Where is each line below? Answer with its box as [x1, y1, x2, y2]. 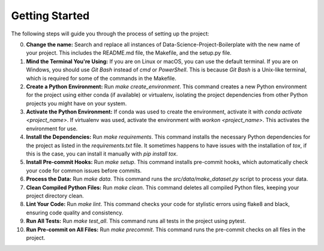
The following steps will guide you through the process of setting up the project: [11, 30, 209, 37]
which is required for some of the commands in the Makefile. [26, 74, 176, 82]
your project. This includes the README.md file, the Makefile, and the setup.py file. [26, 49, 232, 56]
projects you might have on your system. [26, 100, 127, 107]
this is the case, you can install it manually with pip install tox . [26, 150, 178, 157]
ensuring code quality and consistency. [26, 209, 124, 216]
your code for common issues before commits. [26, 167, 142, 174]
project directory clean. [26, 192, 84, 199]
